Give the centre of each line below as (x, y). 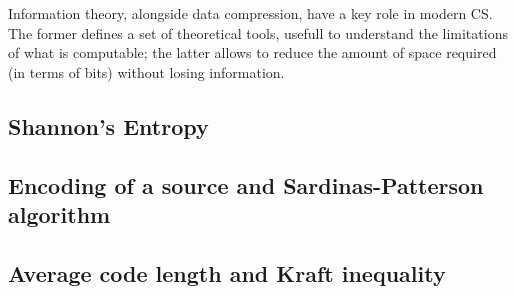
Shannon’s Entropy (108, 125)
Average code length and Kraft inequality (227, 272)
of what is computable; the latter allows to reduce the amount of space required (252, 52)
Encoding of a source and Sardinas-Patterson (246, 184)
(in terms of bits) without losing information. (146, 71)
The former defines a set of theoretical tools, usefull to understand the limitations (258, 32)
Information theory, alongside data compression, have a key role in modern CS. (250, 13)
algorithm (59, 213)
